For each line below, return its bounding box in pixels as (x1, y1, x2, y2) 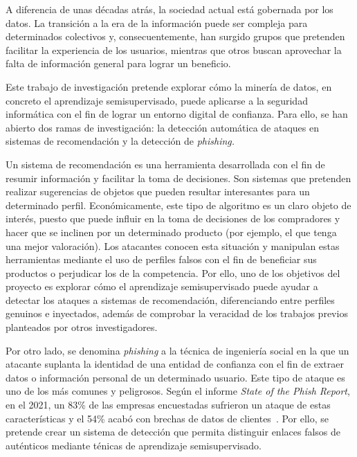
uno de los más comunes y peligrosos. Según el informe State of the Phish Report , (6, 384, 350, 398)
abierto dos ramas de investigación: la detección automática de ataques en (6, 120, 320, 134)
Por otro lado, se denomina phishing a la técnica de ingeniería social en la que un (6, 343, 349, 357)
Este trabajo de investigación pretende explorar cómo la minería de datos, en (6, 79, 332, 93)
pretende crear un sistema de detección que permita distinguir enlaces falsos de (6, 424, 341, 439)
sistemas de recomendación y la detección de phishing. (6, 134, 235, 148)
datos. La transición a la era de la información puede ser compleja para (6, 15, 308, 30)
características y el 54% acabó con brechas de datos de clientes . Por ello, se (6, 411, 329, 425)
